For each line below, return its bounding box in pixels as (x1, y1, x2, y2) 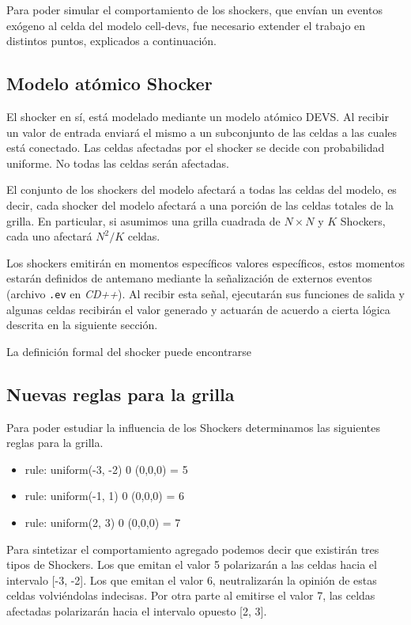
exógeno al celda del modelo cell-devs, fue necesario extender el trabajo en (6, 17, 366, 33)
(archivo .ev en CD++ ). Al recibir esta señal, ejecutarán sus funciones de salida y (6, 285, 405, 301)
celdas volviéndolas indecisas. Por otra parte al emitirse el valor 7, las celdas (6, 587, 375, 604)
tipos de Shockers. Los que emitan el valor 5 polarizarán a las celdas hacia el (6, 556, 377, 573)
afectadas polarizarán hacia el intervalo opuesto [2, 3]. (6, 602, 267, 619)
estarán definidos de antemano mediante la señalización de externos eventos (6, 270, 372, 286)
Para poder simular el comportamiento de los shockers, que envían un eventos (6, 2, 383, 17)
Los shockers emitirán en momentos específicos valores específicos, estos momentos (6, 254, 405, 271)
